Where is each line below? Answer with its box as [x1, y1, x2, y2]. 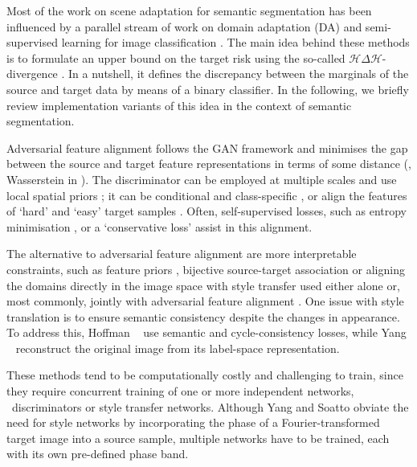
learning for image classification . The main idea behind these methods [61, 34, 410, 51]
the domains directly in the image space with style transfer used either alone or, [6, 277, 400, 293]
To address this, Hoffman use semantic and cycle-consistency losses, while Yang [6, 324, 407, 341]
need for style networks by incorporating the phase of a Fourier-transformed [6, 414, 380, 431]
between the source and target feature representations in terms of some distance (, [6, 155, 411, 172]
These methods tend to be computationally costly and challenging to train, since [6, 367, 403, 383]
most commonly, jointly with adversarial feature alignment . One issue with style [6, 293, 404, 309]
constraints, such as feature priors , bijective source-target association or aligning [6, 260, 405, 277]
